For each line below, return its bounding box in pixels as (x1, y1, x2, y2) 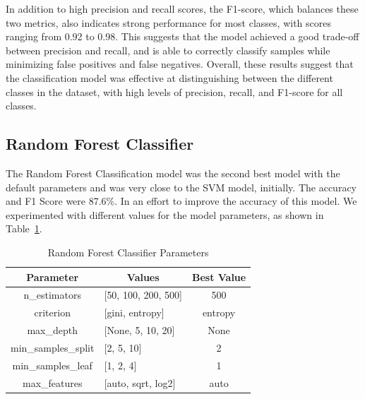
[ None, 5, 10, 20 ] (104, 323, 175, 338)
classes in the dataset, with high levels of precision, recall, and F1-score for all (6, 84, 343, 99)
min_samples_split (11, 340, 95, 355)
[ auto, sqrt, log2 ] (104, 375, 176, 390)
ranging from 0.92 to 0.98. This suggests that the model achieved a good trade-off (6, 29, 359, 44)
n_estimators (23, 287, 81, 302)
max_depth (27, 323, 78, 338)
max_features (22, 375, 83, 390)
